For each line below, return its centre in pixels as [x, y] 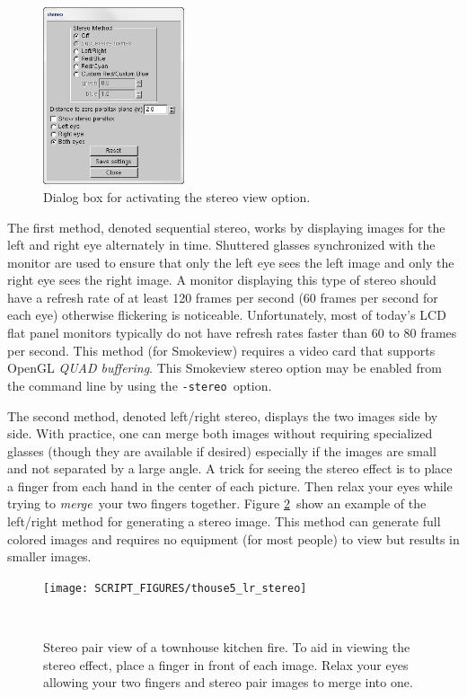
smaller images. [49, 556]
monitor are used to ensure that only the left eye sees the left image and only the [231, 262]
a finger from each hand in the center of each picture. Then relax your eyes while [230, 485]
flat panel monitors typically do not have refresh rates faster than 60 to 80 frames [232, 333]
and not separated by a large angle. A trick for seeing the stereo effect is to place [230, 468]
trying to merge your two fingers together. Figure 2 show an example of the [217, 503]
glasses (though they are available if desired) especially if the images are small [222, 450]
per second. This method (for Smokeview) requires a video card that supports [221, 350]
